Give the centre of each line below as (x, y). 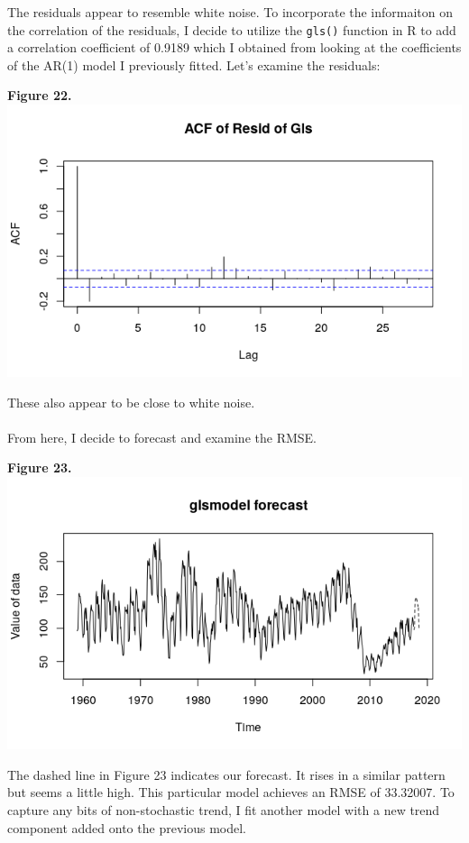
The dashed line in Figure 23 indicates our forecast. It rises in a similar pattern (226, 774)
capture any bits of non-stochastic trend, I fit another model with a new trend (224, 809)
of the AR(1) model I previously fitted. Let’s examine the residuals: (194, 64)
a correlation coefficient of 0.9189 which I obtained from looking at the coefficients (234, 47)
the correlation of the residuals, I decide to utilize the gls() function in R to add (232, 29)
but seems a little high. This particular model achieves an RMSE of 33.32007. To (231, 792)
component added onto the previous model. (127, 827)
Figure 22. (40, 95)
